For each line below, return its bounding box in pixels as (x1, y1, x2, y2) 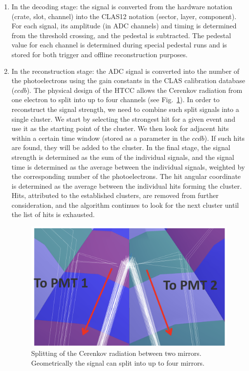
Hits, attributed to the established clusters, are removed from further (11, 190, 219, 200)
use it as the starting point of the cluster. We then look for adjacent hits (11, 123, 229, 133)
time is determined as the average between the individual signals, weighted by (11, 161, 245, 172)
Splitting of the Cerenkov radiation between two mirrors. (31, 348, 202, 358)
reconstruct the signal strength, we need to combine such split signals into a (11, 104, 239, 114)
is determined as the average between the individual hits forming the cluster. (11, 180, 242, 191)
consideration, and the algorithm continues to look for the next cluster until (11, 199, 239, 210)
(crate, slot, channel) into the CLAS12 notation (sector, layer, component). (11, 11, 237, 21)
